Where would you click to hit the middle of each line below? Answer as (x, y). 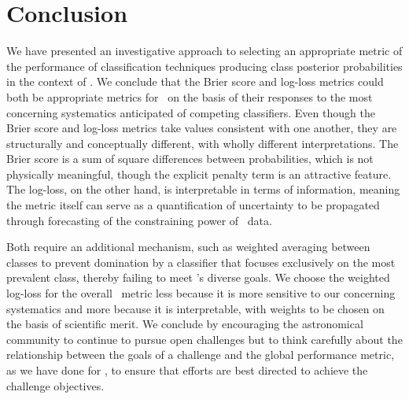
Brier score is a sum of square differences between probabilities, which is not (190, 159)
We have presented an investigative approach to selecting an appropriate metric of (204, 51)
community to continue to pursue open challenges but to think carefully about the (204, 339)
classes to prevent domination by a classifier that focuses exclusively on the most (201, 262)
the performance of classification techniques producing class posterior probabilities (204, 66)
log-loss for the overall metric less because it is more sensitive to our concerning (201, 293)
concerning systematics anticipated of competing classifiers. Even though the (191, 112)
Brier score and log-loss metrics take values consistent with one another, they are (202, 128)
